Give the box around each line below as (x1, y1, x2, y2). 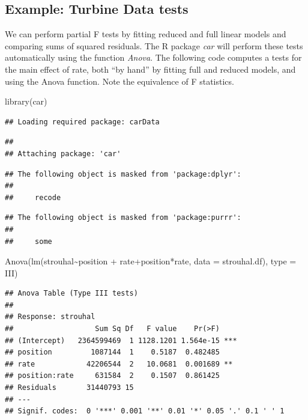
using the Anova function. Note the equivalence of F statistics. (5, 75, 234, 87)
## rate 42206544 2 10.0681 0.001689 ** (5, 359, 233, 368)
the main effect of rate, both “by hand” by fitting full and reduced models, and (5, 62, 296, 75)
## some (5, 237, 52, 246)
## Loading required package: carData (5, 117, 160, 126)
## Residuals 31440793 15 (5, 383, 134, 392)
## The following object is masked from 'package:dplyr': (5, 169, 241, 178)
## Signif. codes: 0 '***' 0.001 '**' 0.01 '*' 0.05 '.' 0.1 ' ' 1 (5, 407, 285, 416)
